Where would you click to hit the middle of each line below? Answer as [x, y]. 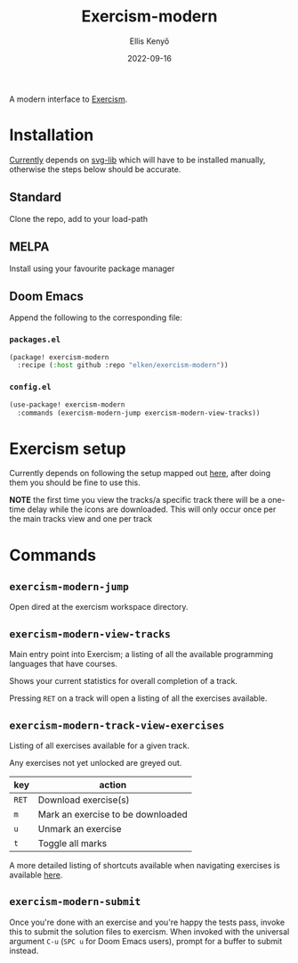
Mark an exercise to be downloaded [113, 814]
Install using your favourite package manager [92, 268]
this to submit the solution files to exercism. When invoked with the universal [149, 931]
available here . [36, 875]
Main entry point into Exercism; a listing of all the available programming [141, 654]
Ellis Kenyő [149, 41]
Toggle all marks [72, 843]
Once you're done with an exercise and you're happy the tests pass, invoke [147, 922]
